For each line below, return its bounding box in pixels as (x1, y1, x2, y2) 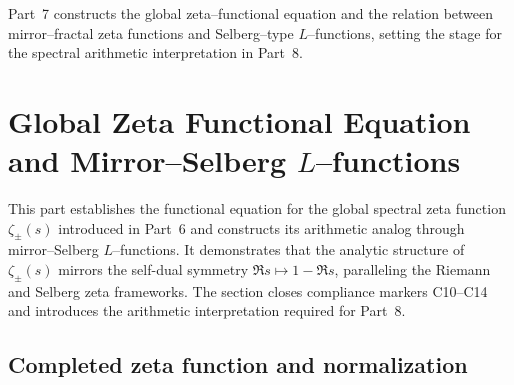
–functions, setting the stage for (307, 22, 502, 43)
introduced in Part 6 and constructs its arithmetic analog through (58, 217, 465, 238)
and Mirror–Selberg (8, 140, 287, 181)
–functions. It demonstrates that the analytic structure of (113, 239, 465, 260)
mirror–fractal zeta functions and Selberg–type (8, 22, 294, 43)
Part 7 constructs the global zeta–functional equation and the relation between (8, 3, 494, 23)
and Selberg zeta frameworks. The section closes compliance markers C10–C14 (8, 280, 488, 301)
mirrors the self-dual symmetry (58, 259, 249, 280)
